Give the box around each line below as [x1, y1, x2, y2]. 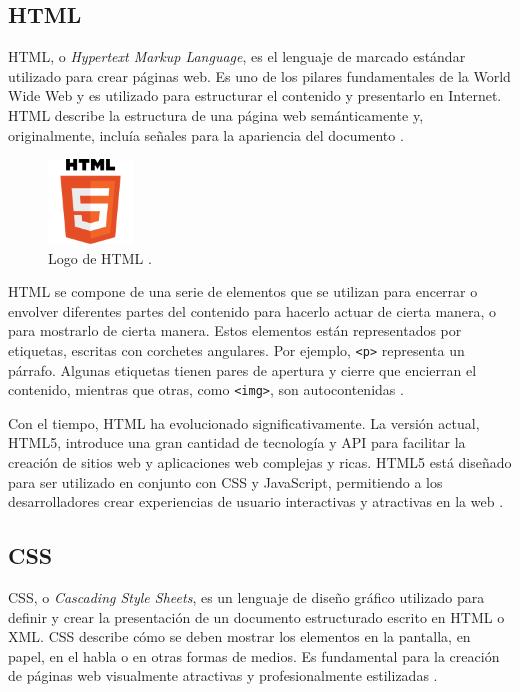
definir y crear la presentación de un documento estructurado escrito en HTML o [8, 606, 505, 627]
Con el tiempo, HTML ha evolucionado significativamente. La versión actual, [8, 412, 480, 433]
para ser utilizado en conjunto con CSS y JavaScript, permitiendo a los [8, 471, 443, 492]
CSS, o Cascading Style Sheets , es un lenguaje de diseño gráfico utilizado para [8, 587, 485, 608]
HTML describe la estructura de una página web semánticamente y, [8, 104, 424, 125]
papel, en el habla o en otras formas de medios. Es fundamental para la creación [8, 645, 500, 666]
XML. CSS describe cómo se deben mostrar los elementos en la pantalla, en [8, 626, 471, 647]
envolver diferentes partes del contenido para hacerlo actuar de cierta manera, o [8, 300, 497, 321]
